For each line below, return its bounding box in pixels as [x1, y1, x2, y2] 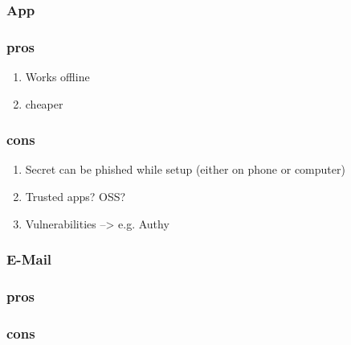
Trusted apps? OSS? [25, 188, 126, 205]
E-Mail [6, 249, 52, 269]
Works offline [25, 68, 90, 85]
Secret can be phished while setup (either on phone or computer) [25, 161, 345, 178]
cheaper [25, 95, 63, 112]
